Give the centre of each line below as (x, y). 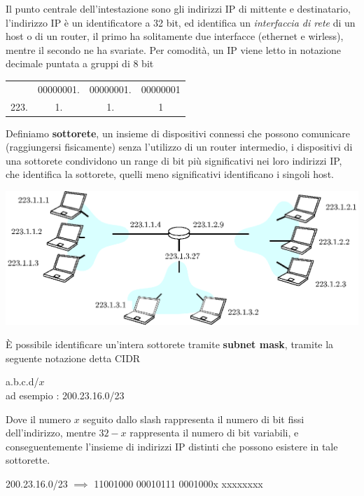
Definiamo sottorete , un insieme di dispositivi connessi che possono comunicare (178, 133)
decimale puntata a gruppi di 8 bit (80, 63)
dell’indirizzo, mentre (51, 433)
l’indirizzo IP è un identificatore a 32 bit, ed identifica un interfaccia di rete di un (181, 22)
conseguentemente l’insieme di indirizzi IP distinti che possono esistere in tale (172, 446)
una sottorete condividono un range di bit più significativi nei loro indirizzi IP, (174, 160)
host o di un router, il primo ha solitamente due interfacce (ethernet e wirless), (175, 36)
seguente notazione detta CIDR (73, 358)
